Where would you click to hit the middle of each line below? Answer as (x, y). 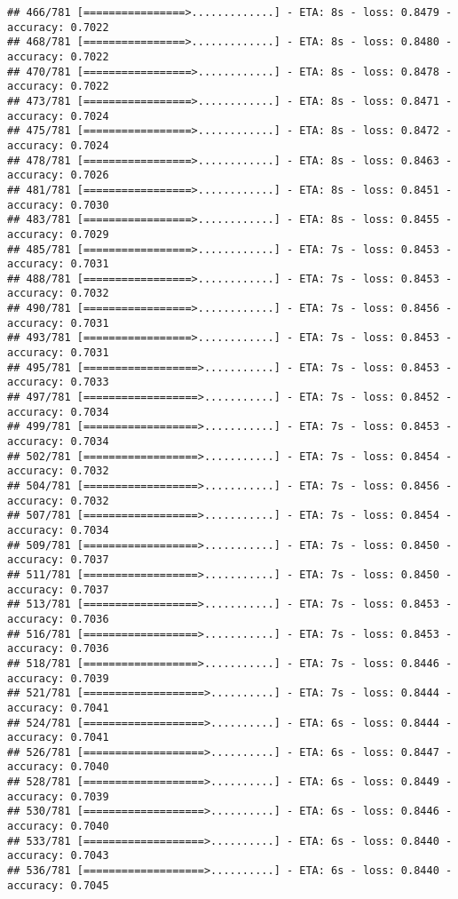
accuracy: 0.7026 (58, 175)
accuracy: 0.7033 (58, 382)
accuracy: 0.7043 (58, 856)
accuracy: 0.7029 (58, 234)
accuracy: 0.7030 (58, 205)
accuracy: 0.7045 (58, 885)
